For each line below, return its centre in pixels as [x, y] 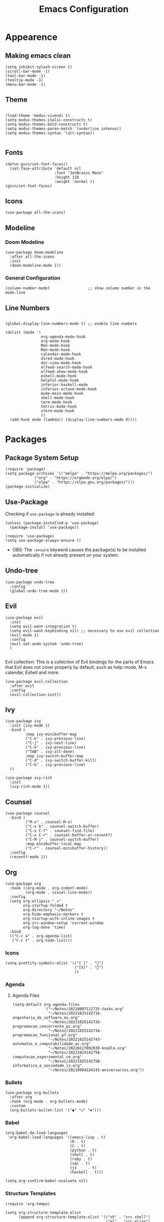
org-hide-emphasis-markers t [53, 915]
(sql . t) [80, 1164]
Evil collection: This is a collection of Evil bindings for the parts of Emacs [80, 662]
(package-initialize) [28, 487]
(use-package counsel [28, 813]
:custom [18, 1106]
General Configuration [33, 278]
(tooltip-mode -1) [24, 80]
